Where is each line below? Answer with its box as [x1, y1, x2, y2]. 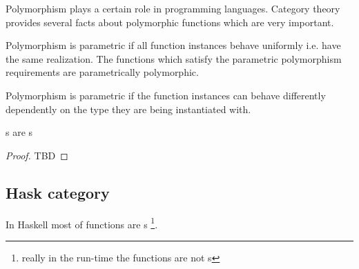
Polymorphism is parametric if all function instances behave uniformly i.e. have [6, 38, 341, 52]
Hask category [6, 181, 110, 203]
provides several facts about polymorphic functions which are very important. [6, 14, 334, 29]
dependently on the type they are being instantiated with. [6, 101, 251, 116]
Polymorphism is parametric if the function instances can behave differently [6, 88, 326, 102]
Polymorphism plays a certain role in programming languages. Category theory [6, 1, 340, 15]
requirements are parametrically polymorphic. [6, 65, 199, 79]
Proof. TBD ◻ [6, 148, 68, 162]
